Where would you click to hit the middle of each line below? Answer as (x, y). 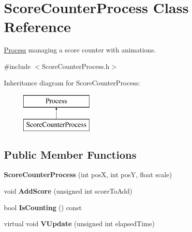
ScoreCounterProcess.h (76, 66)
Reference (37, 26)
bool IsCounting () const (43, 207)
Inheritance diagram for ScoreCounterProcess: (72, 82)
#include (17, 66)
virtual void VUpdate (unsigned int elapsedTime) (79, 224)
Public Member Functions (70, 154)
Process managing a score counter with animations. (80, 50)
